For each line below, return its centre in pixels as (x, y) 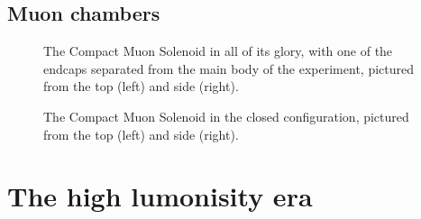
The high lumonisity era (160, 196)
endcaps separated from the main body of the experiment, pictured (229, 68)
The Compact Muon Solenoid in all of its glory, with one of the (218, 51)
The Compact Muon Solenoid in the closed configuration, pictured (226, 116)
